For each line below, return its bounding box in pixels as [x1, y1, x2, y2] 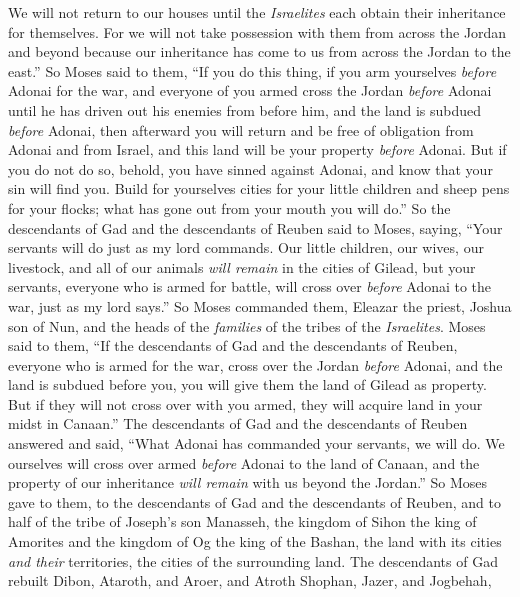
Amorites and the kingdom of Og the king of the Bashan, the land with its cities [8, 531, 502, 552]
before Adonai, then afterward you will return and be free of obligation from [8, 119, 474, 140]
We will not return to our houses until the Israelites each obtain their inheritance [8, 2, 506, 22]
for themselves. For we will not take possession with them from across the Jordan [8, 21, 507, 42]
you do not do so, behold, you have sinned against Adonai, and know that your [8, 158, 493, 179]
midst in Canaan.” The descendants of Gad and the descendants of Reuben [8, 413, 468, 434]
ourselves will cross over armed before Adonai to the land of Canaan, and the [8, 452, 480, 473]
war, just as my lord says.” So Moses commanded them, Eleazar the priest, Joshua [8, 295, 512, 316]
